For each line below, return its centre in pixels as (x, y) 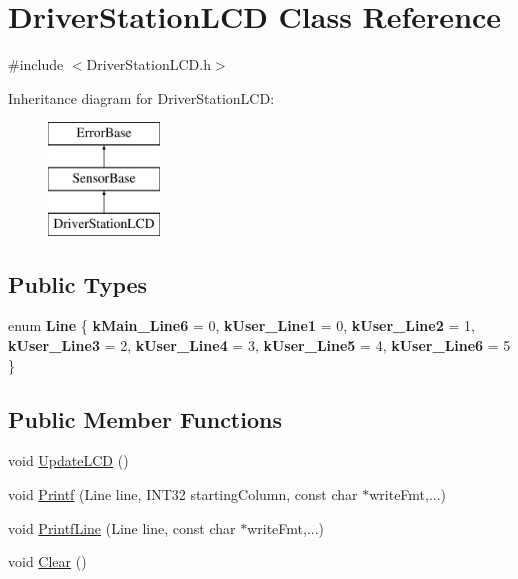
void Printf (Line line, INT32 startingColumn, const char (183, 494)
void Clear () (47, 561)
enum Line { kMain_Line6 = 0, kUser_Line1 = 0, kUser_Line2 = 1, (241, 325)
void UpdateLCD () (68, 460)
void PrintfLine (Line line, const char (122, 527)
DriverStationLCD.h (148, 64)
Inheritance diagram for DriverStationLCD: (141, 97)
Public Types (78, 283)
